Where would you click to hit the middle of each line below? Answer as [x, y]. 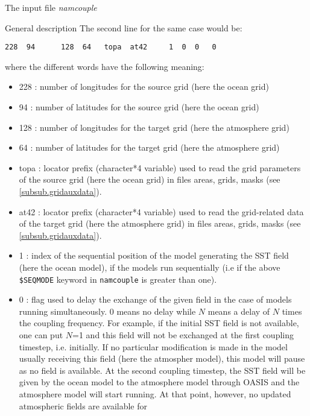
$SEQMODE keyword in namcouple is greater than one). [118, 279]
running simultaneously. [63, 311]
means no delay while [156, 311]
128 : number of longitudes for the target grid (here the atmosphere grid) [154, 127]
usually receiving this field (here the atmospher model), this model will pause [162, 358]
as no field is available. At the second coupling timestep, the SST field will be [162, 370]
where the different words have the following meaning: [105, 66]
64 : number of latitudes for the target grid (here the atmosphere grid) [149, 147]
